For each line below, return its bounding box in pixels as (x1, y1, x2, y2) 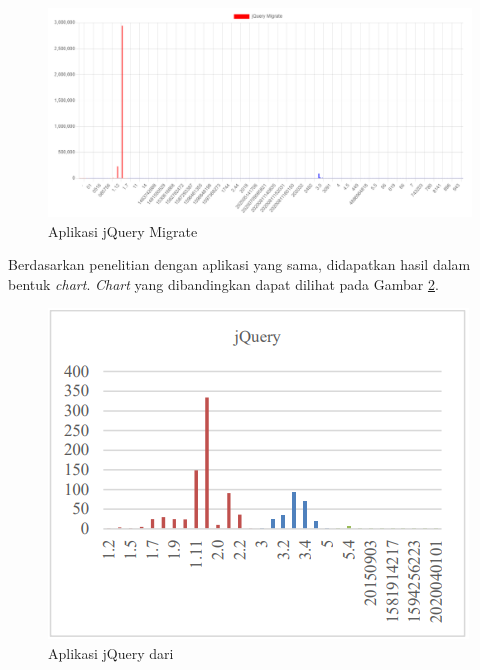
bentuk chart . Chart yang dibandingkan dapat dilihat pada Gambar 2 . (8, 273, 439, 294)
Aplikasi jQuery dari (48, 643, 174, 664)
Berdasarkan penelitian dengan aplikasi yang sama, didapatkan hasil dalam (8, 254, 471, 275)
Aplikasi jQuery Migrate (48, 220, 198, 241)
